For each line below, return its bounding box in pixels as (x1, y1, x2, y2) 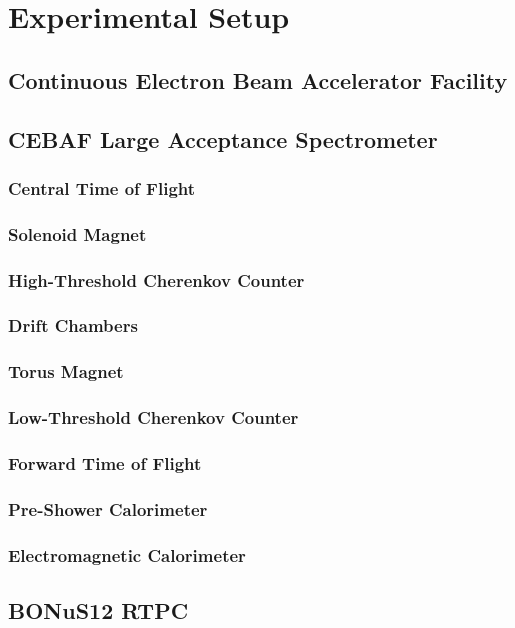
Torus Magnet (8, 359, 124, 384)
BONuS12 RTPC (8, 594, 189, 625)
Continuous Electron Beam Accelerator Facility (8, 64, 508, 95)
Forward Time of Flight (8, 450, 202, 475)
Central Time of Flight (8, 175, 196, 200)
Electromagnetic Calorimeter (8, 542, 246, 567)
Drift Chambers (8, 313, 138, 338)
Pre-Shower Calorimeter (8, 496, 208, 521)
